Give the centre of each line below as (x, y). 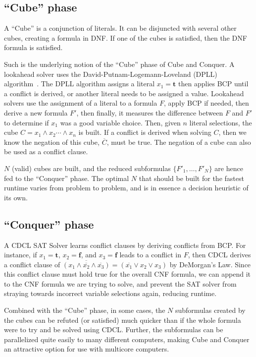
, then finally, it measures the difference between (150, 112)
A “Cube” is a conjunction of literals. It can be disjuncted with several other (120, 28)
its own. (16, 197)
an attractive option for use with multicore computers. (87, 349)
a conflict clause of (32, 264)
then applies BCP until (213, 84)
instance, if (21, 255)
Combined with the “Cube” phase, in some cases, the (85, 310)
